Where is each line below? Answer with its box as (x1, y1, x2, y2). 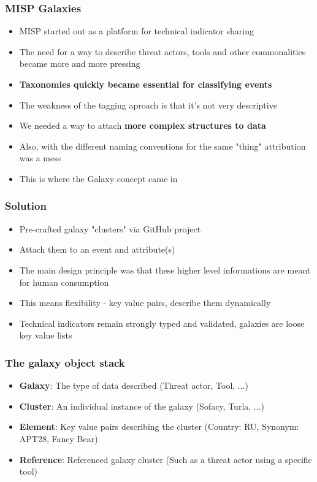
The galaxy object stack (5, 354, 125, 370)
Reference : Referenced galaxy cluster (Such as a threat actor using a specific (19, 453, 312, 465)
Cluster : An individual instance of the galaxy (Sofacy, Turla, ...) (19, 399, 264, 412)
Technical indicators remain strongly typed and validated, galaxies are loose (19, 316, 305, 329)
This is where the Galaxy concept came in (19, 172, 178, 185)
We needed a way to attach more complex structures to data (19, 119, 266, 132)
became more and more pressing (19, 57, 140, 70)
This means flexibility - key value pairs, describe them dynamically (19, 296, 271, 309)
